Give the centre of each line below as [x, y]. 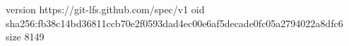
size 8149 [25, 37]
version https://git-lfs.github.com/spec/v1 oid [105, 9]
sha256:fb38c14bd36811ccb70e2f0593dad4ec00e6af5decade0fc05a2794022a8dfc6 [174, 23]
